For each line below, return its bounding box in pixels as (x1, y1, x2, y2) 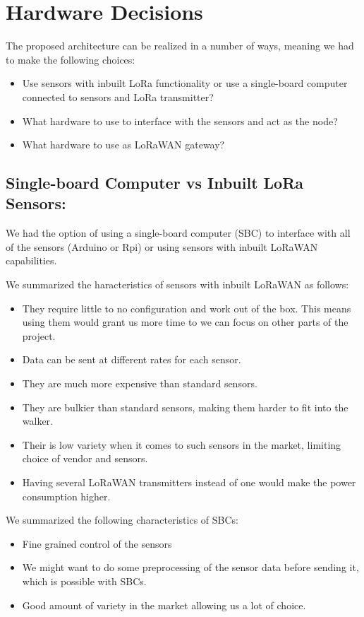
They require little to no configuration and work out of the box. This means (22, 300, 351, 315)
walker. (22, 413, 54, 428)
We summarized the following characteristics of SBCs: (6, 512, 238, 527)
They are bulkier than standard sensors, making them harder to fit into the (22, 399, 348, 414)
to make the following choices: (6, 52, 135, 66)
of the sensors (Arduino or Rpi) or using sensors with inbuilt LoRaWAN (6, 239, 318, 254)
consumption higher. (22, 488, 111, 503)
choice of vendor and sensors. (22, 451, 148, 466)
